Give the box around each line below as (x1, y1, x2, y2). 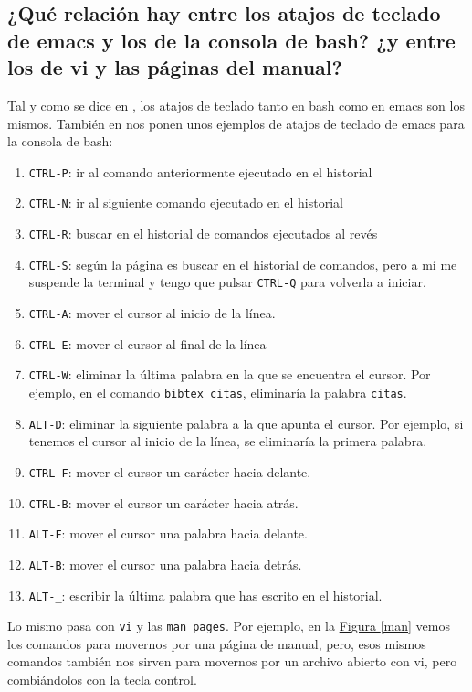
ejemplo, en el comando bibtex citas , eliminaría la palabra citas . (28, 383, 407, 402)
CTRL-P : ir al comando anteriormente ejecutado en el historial (28, 162, 372, 181)
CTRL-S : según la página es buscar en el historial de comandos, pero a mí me (28, 254, 457, 273)
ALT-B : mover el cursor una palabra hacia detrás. (28, 554, 302, 573)
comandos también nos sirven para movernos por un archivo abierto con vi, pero (7, 652, 457, 671)
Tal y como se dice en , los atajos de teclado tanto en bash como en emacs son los (7, 95, 465, 114)
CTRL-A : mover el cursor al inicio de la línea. (28, 303, 276, 323)
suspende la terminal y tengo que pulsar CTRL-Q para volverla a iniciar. (28, 272, 426, 292)
